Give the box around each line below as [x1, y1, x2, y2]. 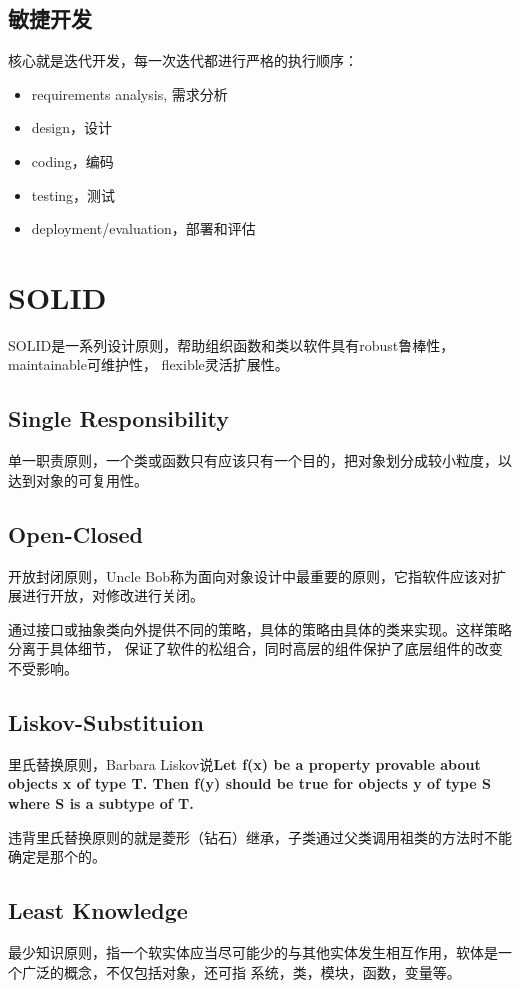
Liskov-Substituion [8, 707, 204, 738]
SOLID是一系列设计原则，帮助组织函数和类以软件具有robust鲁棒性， [8, 334, 455, 355]
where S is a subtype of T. [8, 793, 194, 814]
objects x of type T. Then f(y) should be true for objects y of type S [8, 773, 491, 794]
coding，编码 [31, 150, 114, 171]
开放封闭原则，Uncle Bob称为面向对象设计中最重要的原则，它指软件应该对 [8, 565, 492, 586]
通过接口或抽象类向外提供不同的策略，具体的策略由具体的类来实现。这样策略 [8, 618, 512, 639]
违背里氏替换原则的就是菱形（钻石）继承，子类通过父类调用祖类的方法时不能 [8, 826, 512, 847]
